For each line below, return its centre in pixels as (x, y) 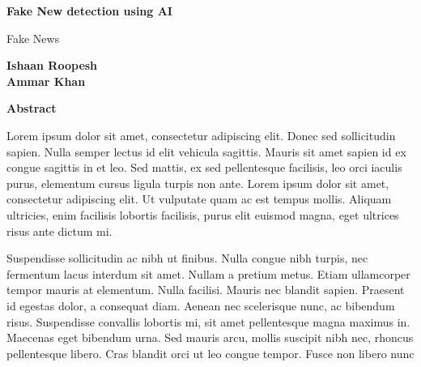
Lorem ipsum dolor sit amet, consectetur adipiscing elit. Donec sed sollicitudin (201, 135)
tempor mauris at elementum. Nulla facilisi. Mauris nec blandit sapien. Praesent (206, 290)
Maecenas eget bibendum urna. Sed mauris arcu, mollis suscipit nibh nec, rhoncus (210, 337)
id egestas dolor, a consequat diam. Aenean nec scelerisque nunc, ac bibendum (201, 305)
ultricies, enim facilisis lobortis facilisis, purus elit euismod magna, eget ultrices (203, 214)
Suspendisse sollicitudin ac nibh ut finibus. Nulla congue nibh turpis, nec (187, 258)
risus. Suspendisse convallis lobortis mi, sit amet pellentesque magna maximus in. (208, 321)
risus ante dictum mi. (60, 230)
